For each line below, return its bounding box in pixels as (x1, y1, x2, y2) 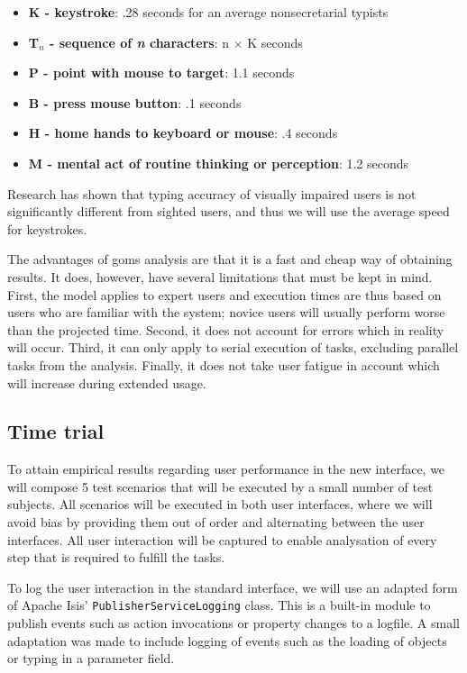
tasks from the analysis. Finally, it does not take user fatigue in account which (7, 355, 440, 374)
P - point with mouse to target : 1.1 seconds (28, 63, 295, 82)
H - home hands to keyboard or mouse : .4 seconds (28, 123, 338, 142)
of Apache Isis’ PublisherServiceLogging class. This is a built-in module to (7, 596, 431, 614)
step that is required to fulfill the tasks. (7, 548, 225, 567)
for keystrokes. (7, 219, 87, 238)
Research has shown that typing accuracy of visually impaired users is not (7, 184, 417, 203)
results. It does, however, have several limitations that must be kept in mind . (7, 267, 433, 286)
